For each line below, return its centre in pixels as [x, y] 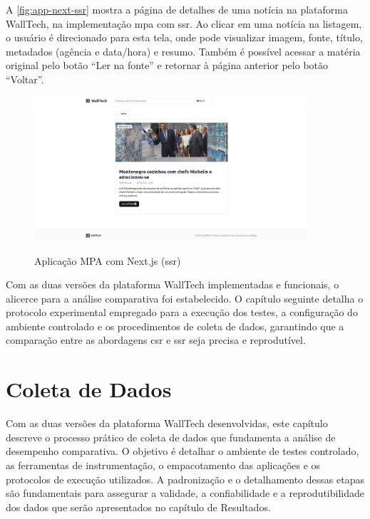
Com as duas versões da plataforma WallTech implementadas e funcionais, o [173, 284]
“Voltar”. [25, 79]
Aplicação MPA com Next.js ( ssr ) [108, 260]
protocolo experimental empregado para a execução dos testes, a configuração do [182, 312]
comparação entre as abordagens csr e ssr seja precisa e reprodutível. [156, 340]
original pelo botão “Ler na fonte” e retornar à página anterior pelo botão [167, 65]
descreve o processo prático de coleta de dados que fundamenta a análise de [171, 437]
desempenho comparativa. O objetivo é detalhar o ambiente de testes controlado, [183, 451]
